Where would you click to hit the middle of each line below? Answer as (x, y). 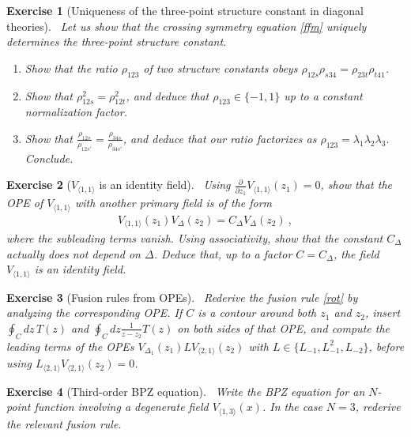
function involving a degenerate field (121, 407)
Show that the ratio (71, 68)
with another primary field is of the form (173, 203)
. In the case (292, 407)
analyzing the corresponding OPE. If (94, 313)
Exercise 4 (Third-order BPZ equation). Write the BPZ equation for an (186, 391)
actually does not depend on (74, 253)
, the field (356, 253)
